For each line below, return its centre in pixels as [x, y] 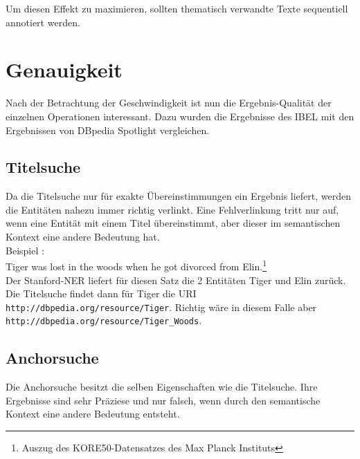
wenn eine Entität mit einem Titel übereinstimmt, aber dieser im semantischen [173, 223]
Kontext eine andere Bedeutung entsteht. [93, 414]
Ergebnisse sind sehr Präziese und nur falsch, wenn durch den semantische [163, 400]
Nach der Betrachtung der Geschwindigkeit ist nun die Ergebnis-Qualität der [169, 103]
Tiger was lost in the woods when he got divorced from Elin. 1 [136, 265]
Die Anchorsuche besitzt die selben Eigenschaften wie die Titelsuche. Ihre [162, 387]
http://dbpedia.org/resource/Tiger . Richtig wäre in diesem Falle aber [161, 307]
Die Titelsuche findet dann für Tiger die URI [101, 293]
